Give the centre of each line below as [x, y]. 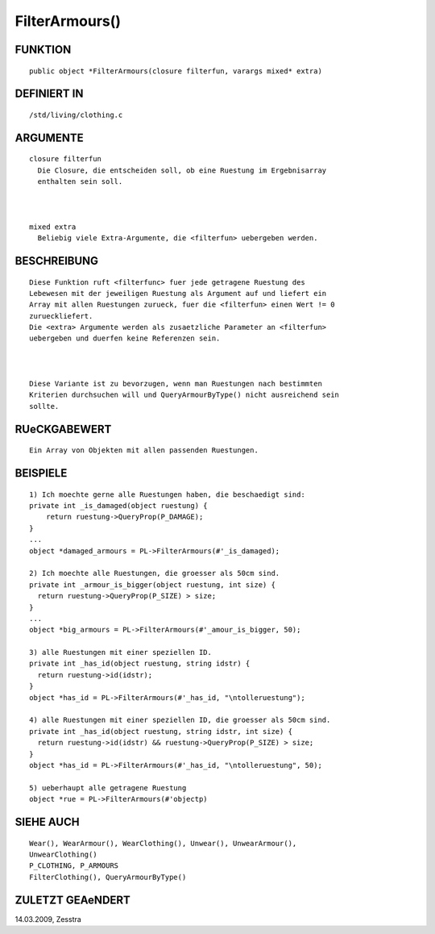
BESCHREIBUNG [57, 261]
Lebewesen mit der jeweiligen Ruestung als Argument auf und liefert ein [178, 293]
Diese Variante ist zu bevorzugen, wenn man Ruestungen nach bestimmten [176, 384]
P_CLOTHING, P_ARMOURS [74, 866]
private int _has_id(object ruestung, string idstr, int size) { [161, 731]
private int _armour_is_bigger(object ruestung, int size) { [152, 584]
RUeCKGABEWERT [63, 429]
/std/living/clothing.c [76, 115]
